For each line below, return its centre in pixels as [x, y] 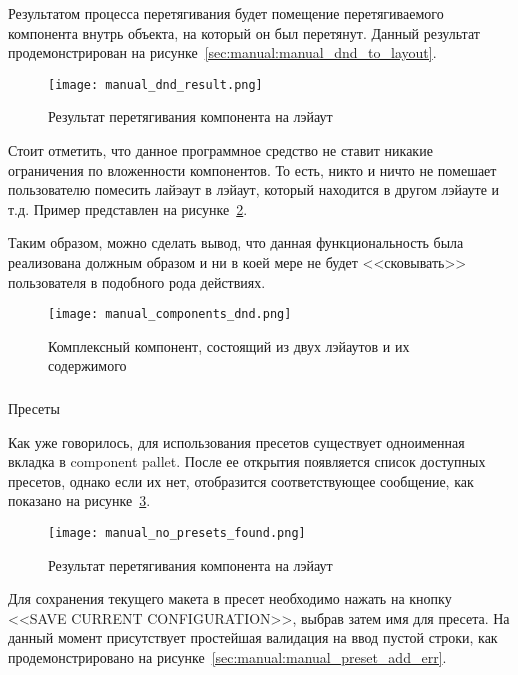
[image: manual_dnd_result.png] [155, 84]
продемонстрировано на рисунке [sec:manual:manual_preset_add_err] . [227, 656]
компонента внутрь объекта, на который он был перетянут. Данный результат [244, 32]
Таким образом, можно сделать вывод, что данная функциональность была [236, 242]
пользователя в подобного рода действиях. [137, 281]
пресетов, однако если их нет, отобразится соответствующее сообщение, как [241, 480]
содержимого [87, 365]
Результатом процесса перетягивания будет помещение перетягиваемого [226, 13]
